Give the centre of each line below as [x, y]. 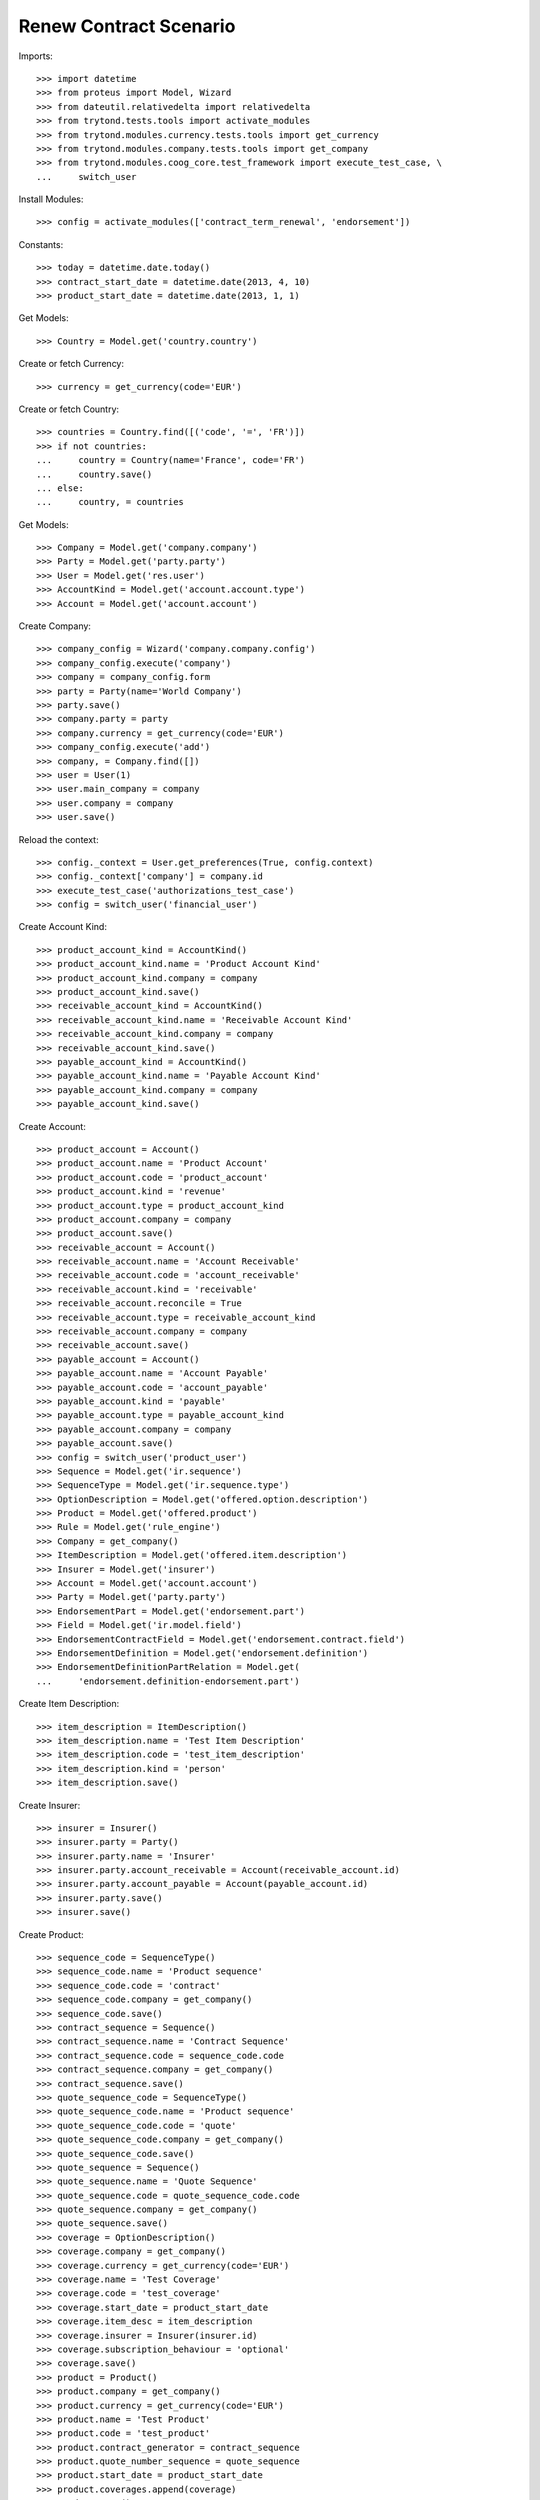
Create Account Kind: [62, 927]
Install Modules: [51, 199]
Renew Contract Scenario [127, 26]
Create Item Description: [69, 1704]
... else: [60, 488]
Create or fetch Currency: [71, 364]
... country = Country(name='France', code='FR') [170, 460]
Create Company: [55, 626]
